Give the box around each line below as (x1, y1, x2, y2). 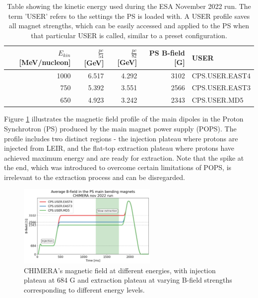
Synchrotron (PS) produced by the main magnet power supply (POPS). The (4, 123, 237, 133)
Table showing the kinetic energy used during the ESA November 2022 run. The (7, 1, 251, 11)
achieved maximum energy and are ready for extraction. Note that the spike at (4, 152, 244, 163)
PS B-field (149, 47, 185, 58)
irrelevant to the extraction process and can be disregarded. (4, 172, 185, 182)
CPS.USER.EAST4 (192, 70, 251, 80)
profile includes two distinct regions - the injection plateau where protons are (4, 133, 238, 143)
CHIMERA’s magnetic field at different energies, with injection (24, 265, 216, 275)
